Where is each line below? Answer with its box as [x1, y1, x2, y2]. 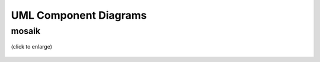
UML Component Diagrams [11, 9, 147, 22]
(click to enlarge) [11, 43, 53, 50]
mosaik [11, 26, 41, 36]
